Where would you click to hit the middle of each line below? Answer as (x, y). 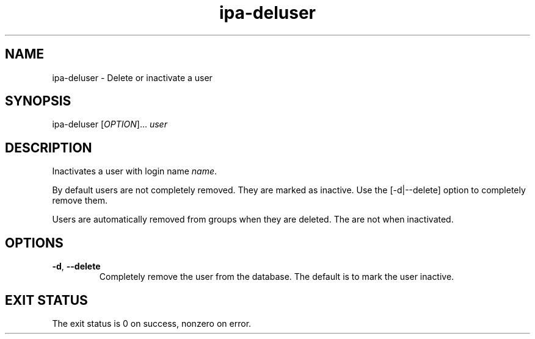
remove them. (80, 201)
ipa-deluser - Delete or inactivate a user (132, 77)
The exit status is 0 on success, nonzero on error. (152, 323)
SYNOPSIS (38, 101)
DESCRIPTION (49, 148)
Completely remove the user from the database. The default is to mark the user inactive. (277, 277)
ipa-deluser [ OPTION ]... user (110, 124)
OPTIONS (34, 243)
